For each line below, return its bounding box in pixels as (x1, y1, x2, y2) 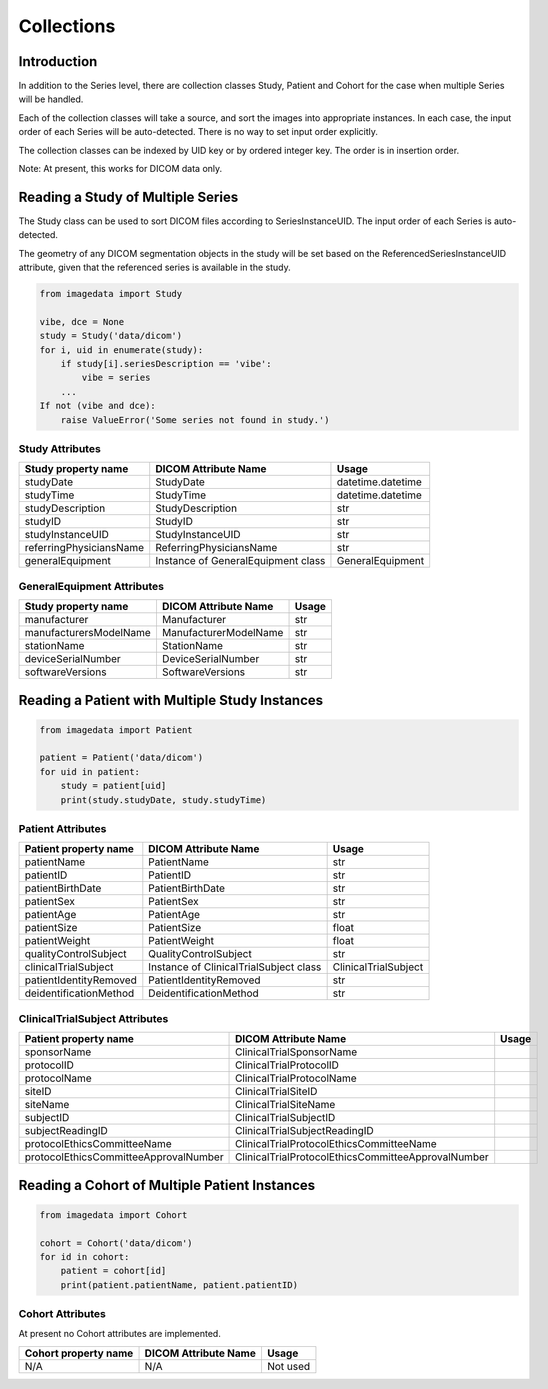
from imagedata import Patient (39, 724, 194, 735)
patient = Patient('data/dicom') (39, 752, 204, 764)
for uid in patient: (39, 766, 140, 777)
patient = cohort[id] (60, 1265, 167, 1277)
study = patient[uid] (60, 780, 167, 792)
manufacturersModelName (24, 626, 152, 640)
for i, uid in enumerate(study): (39, 344, 204, 355)
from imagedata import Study (39, 288, 183, 300)
